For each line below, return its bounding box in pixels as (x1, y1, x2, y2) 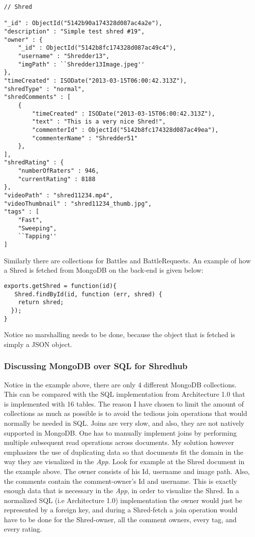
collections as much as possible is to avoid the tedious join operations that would (4, 408, 247, 418)
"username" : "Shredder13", (18, 52, 110, 60)
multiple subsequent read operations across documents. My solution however (4, 437, 234, 447)
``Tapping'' (18, 233, 57, 240)
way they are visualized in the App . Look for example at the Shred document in (4, 456, 245, 467)
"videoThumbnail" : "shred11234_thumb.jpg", (4, 200, 152, 207)
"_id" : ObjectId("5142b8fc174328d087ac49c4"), (18, 44, 176, 52)
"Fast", (18, 217, 43, 224)
